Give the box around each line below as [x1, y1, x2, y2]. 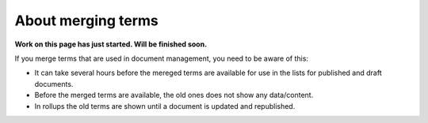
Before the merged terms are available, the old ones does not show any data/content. [34, 91, 314, 100]
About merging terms [14, 12, 159, 29]
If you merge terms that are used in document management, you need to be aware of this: [14, 54, 309, 63]
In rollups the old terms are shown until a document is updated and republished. [34, 101, 296, 110]
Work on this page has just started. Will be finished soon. [14, 39, 208, 49]
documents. [34, 79, 74, 88]
